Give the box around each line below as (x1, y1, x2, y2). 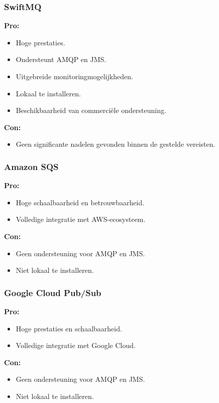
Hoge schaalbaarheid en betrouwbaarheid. (16, 197, 145, 207)
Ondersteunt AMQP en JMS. (16, 54, 106, 65)
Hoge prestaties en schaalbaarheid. (16, 323, 122, 333)
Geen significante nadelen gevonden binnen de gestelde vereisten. (16, 139, 215, 149)
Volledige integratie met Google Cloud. (16, 340, 136, 351)
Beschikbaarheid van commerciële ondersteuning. (16, 105, 166, 116)
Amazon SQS (4, 160, 59, 172)
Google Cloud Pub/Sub (4, 286, 101, 299)
